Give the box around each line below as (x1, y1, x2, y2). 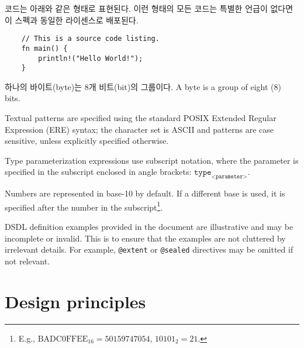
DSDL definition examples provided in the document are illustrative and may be (5, 220, 293, 233)
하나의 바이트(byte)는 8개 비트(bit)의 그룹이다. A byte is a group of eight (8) (5, 80, 281, 92)
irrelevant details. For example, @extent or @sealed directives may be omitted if (5, 243, 293, 256)
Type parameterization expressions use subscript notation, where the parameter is (5, 154, 299, 166)
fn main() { (21, 44, 68, 53)
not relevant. (5, 254, 50, 267)
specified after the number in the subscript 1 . (5, 199, 163, 213)
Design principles (5, 289, 146, 313)
